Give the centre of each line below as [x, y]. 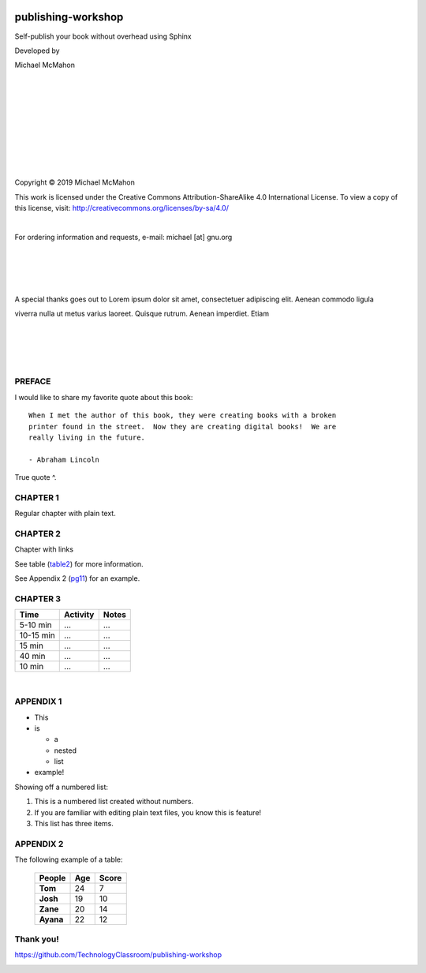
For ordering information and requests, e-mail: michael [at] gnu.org [123, 237]
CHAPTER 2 [37, 534]
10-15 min [37, 635]
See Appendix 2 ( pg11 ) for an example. [77, 578]
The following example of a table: [69, 859]
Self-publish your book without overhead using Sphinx [103, 36]
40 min [33, 657]
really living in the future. [87, 437]
